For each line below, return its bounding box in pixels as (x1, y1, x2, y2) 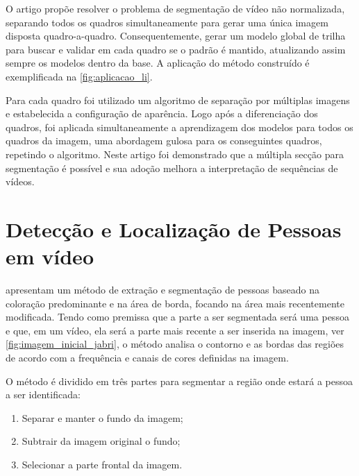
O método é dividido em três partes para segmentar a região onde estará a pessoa (6, 373, 353, 388)
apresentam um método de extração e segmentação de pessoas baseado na (6, 282, 319, 297)
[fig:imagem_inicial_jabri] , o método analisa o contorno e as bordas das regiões (6, 337, 344, 351)
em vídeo (6, 242, 94, 271)
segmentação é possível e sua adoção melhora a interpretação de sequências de (6, 160, 338, 175)
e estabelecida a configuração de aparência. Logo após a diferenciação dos (6, 106, 318, 121)
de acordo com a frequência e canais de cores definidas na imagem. (6, 350, 289, 364)
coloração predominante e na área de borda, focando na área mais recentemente (6, 296, 344, 310)
